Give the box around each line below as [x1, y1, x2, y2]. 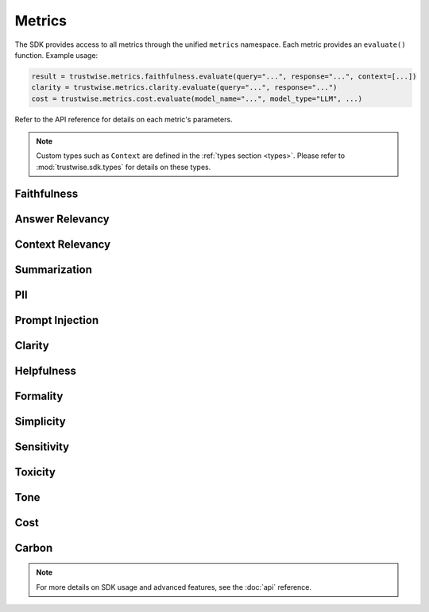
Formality [14, 389, 64, 402]
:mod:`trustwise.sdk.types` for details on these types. [36, 162, 211, 171]
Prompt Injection [14, 314, 99, 327]
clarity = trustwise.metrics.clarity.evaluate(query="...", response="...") [31, 83, 338, 92]
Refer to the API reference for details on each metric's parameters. [14, 114, 234, 124]
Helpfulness [14, 364, 77, 377]
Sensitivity [14, 440, 70, 453]
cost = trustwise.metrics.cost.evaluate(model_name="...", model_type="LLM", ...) [31, 94, 363, 103]
